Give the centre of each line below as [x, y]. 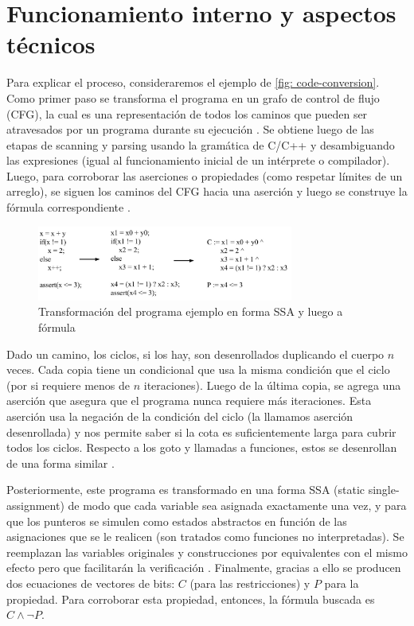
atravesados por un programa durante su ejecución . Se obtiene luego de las [190, 129]
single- [384, 490]
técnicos [51, 44]
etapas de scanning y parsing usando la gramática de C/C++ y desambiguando [201, 144]
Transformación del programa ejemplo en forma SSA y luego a [191, 311]
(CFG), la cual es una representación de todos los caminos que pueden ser [187, 113]
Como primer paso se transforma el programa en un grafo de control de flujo [193, 97]
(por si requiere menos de [68, 385]
